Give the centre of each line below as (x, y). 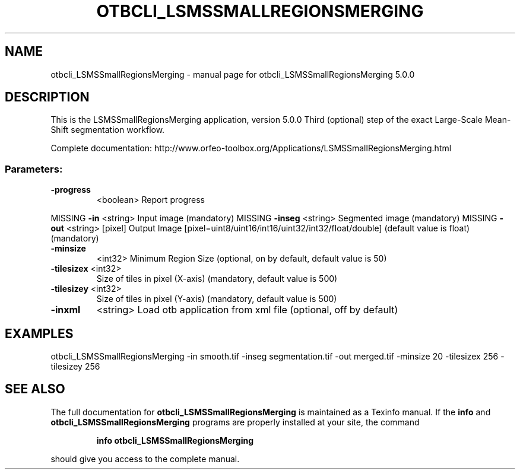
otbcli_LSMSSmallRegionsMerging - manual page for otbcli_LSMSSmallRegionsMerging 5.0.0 (233, 74)
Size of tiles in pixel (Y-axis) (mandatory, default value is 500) (217, 299)
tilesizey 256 (75, 367)
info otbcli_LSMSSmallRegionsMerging (175, 440)
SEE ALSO (35, 389)
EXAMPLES (39, 333)
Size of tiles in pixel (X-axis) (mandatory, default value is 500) (217, 279)
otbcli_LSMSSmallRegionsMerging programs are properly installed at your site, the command (235, 422)
